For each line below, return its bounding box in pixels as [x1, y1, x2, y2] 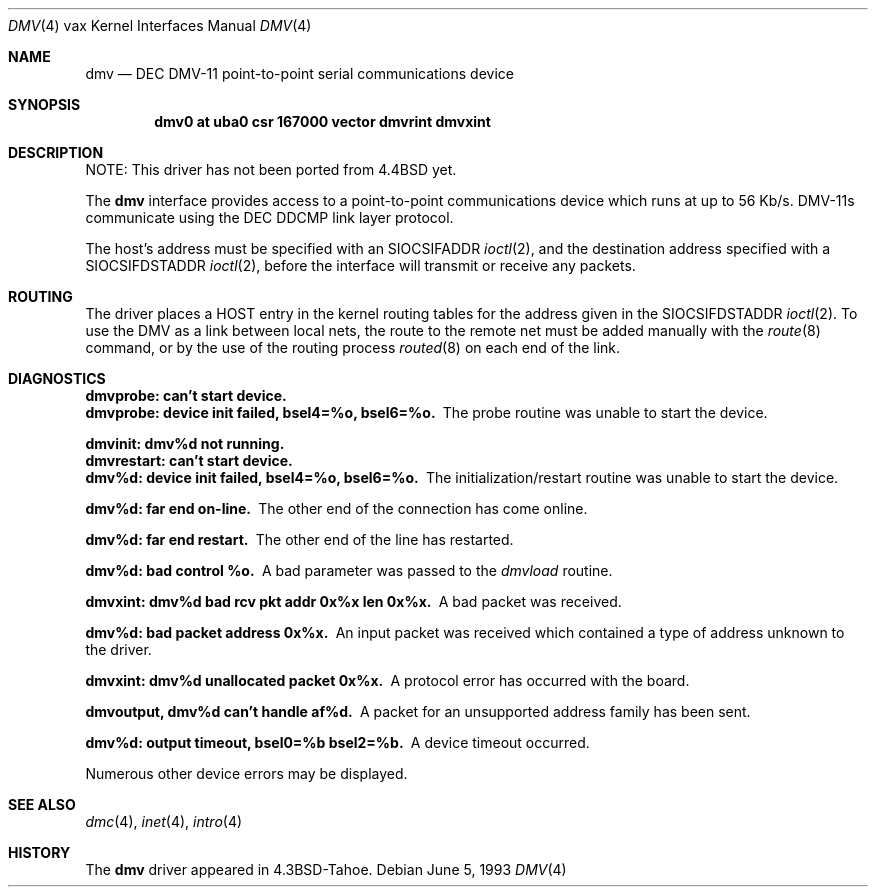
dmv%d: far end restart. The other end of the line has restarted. [85, 531, 514, 548]
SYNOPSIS [8, 96, 81, 113]
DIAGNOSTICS [8, 370, 106, 387]
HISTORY [8, 844, 71, 861]
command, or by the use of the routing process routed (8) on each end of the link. [85, 339, 621, 356]
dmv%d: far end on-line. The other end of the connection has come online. [85, 500, 588, 517]
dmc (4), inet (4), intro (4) [85, 813, 243, 830]
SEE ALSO [8, 796, 76, 813]
